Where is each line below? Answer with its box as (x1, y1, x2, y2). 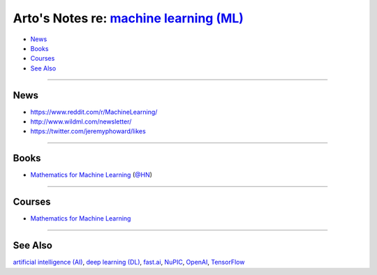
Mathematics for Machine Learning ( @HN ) (30, 171, 153, 179)
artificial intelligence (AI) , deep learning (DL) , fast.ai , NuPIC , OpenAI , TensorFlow (13, 258, 245, 267)
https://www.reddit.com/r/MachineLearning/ (30, 107, 158, 116)
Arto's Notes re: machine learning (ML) (13, 10, 244, 26)
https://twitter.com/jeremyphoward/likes (30, 127, 146, 135)
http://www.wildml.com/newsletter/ (30, 117, 132, 126)
